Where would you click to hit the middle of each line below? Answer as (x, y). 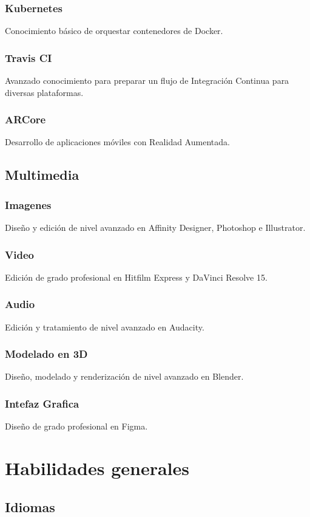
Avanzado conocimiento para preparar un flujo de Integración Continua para (147, 80)
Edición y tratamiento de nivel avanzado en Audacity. (105, 327)
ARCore (25, 119)
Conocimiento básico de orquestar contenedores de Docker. (114, 31)
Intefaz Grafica (42, 403)
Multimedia (42, 175)
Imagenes (28, 204)
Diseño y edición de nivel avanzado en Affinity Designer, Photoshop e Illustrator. (155, 228)
